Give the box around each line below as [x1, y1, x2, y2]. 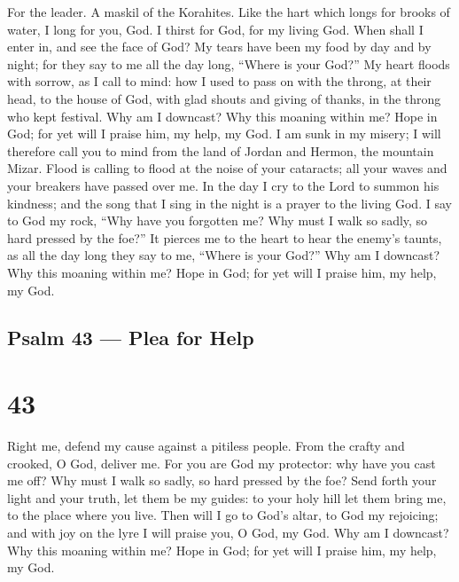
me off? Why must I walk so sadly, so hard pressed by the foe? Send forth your [7, 471, 437, 490]
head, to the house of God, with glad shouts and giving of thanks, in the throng [7, 89, 441, 107]
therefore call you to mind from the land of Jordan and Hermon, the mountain [7, 141, 434, 160]
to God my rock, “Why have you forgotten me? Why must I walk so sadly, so [7, 211, 428, 230]
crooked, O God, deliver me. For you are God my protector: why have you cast [7, 453, 436, 472]
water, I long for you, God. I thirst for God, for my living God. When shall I [7, 20, 424, 38]
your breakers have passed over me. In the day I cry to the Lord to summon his [7, 176, 440, 194]
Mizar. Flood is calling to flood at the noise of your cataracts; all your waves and [7, 159, 447, 177]
